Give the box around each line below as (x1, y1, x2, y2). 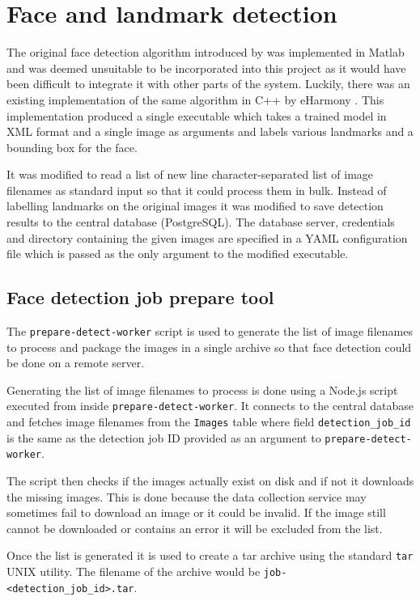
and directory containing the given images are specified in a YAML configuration (6, 229, 408, 246)
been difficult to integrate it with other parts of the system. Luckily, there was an (6, 75, 410, 92)
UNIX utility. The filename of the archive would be (6, 563, 261, 580)
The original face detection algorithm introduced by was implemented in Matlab (6, 44, 405, 61)
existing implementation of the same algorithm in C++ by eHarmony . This (6, 91, 384, 108)
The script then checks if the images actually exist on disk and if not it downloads (6, 472, 414, 489)
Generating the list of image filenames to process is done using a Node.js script (6, 381, 398, 398)
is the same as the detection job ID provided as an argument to (6, 429, 321, 446)
